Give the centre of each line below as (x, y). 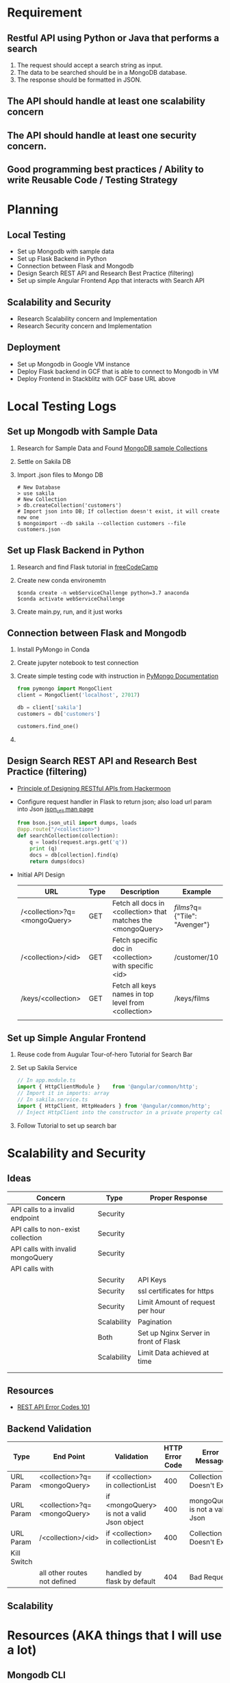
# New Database (39, 487)
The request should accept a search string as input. (90, 65)
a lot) (22, 1650)
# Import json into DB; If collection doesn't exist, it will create (118, 511)
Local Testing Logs (62, 406)
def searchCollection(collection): (68, 836)
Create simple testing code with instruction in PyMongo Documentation (118, 676)
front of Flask (159, 1341)
